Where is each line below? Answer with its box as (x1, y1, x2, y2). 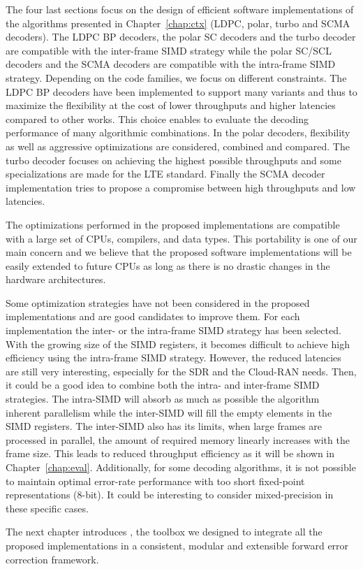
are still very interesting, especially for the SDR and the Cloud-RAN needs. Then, (6, 363, 357, 378)
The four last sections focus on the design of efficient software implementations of (6, 2, 354, 16)
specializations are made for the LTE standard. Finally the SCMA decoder (6, 166, 325, 181)
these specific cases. (6, 500, 89, 515)
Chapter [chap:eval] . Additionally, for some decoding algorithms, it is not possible (6, 460, 356, 474)
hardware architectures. (6, 272, 106, 287)
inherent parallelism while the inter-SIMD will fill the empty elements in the (6, 405, 332, 419)
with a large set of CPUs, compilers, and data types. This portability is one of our (6, 231, 357, 245)
